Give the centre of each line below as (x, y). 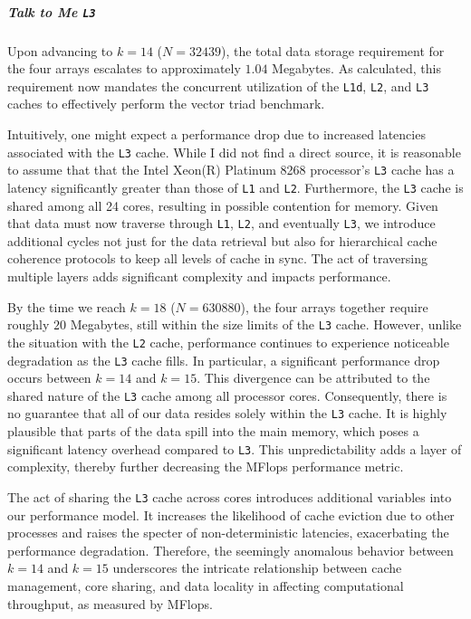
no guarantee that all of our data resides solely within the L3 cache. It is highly (227, 413)
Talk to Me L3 (52, 11)
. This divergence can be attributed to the (313, 378)
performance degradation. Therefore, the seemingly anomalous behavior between (231, 550)
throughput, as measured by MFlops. (110, 603)
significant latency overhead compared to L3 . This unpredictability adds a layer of (235, 448)
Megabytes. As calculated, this (356, 68)
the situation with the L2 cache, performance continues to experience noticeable (228, 342)
